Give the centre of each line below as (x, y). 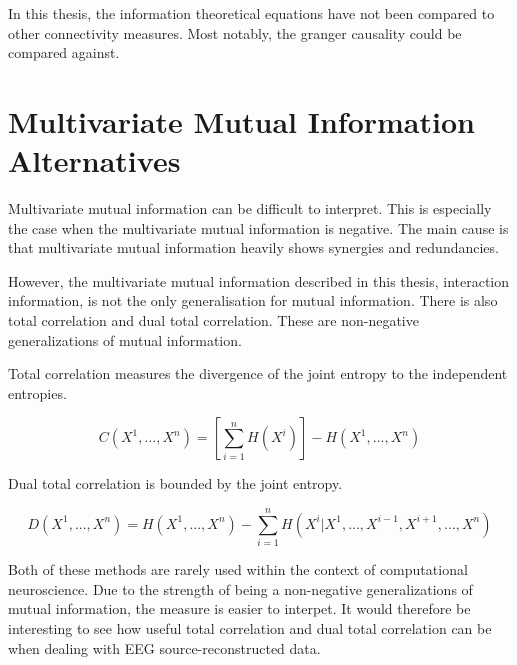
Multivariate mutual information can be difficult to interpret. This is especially (250, 208)
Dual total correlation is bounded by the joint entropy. (175, 483)
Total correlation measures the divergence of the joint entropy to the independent (258, 373)
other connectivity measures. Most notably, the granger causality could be (235, 32)
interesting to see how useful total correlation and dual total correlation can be (250, 627)
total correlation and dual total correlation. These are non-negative (213, 320)
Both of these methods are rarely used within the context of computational (238, 569)
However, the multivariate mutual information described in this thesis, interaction (259, 280)
